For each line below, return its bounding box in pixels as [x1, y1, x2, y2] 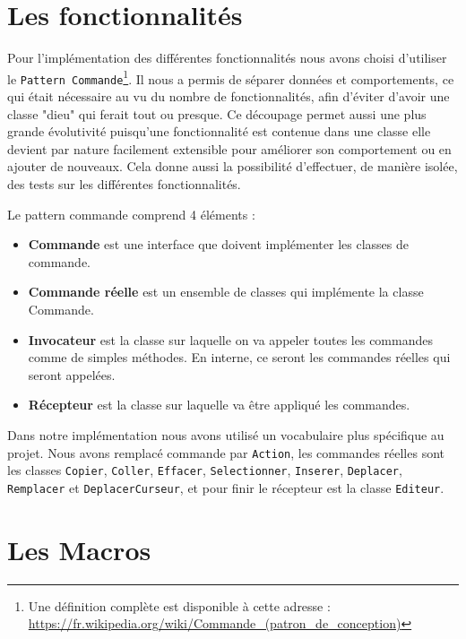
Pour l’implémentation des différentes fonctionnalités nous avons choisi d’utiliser [7, 48, 447, 67]
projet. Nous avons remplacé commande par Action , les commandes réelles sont [7, 443, 445, 462]
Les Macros [7, 531, 151, 567]
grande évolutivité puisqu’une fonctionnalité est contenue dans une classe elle [7, 122, 431, 141]
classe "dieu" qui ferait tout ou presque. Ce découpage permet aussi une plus [7, 104, 427, 123]
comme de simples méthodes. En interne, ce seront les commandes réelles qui [28, 348, 451, 367]
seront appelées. [28, 365, 116, 384]
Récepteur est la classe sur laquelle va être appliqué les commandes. [28, 395, 410, 414]
